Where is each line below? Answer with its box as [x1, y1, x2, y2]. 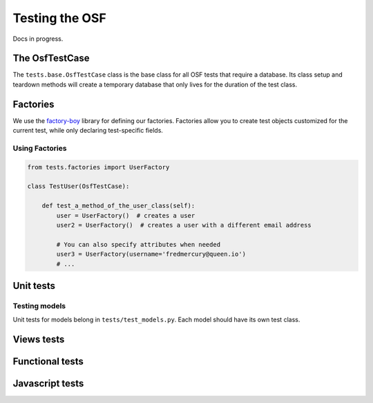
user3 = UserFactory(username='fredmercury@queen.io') [56, 250, 247, 259]
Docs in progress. [12, 35, 64, 43]
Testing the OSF [12, 10, 106, 26]
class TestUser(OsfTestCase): [27, 182, 130, 190]
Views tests [12, 334, 65, 346]
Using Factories [12, 143, 67, 153]
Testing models [12, 301, 66, 310]
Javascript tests [12, 377, 84, 390]
